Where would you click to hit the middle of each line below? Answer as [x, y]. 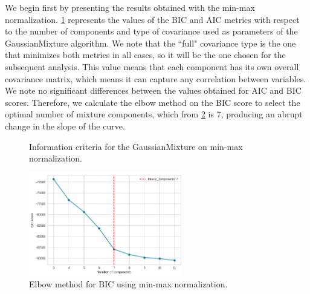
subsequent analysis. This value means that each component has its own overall [152, 66]
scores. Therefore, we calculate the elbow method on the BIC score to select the [153, 102]
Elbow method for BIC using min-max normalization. [128, 284]
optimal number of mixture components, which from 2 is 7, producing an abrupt [154, 114]
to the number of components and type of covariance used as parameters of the [151, 31]
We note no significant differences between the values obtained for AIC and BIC [153, 90]
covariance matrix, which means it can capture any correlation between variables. [156, 78]
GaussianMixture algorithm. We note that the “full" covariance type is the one [150, 43]
